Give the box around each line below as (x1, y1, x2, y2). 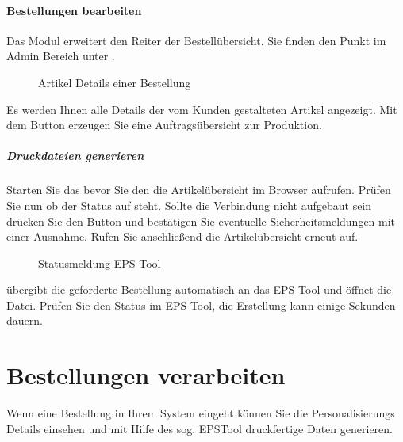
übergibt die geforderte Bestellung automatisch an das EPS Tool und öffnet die (6, 281, 392, 298)
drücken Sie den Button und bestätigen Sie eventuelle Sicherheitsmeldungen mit (6, 212, 396, 229)
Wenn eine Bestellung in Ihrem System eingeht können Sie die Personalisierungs (6, 405, 395, 421)
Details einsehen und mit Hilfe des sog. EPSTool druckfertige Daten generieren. (6, 420, 393, 436)
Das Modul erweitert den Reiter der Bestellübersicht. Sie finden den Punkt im (6, 32, 386, 48)
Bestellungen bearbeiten (6, 2, 142, 18)
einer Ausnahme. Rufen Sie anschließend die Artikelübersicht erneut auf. (6, 228, 359, 245)
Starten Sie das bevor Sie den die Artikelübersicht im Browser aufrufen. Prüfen (6, 181, 391, 198)
